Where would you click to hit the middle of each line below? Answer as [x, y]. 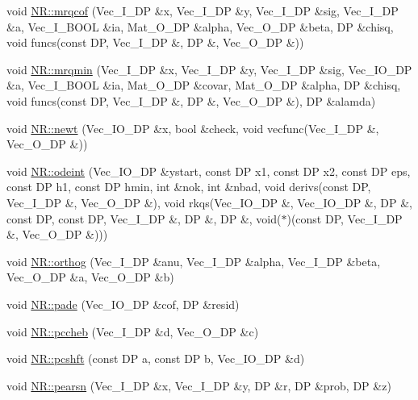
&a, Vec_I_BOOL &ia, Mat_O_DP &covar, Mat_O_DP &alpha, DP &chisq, [204, 85]
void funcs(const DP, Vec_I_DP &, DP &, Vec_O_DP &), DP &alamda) [191, 100]
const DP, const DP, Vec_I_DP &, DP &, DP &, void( [144, 218]
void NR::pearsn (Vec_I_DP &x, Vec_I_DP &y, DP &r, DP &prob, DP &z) [199, 385]
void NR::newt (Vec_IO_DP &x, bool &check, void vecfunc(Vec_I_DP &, [193, 128]
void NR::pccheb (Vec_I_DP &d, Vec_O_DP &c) [133, 331]
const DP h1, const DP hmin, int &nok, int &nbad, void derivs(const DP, [189, 187]
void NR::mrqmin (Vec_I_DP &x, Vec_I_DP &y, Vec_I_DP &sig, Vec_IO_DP [209, 69]
